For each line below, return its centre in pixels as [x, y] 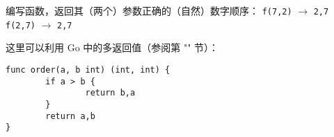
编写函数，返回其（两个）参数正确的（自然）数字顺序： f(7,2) [149, 10]
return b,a [110, 93]
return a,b [70, 116]
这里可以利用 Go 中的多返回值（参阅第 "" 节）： [112, 47]
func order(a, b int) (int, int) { [88, 70]
